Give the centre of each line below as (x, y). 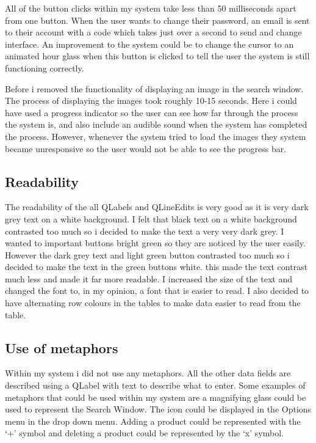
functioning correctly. (45, 68)
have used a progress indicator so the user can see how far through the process (152, 112)
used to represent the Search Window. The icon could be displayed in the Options (158, 409)
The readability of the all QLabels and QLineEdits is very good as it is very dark (157, 207)
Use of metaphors (62, 347)
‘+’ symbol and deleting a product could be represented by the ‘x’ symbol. (144, 433)
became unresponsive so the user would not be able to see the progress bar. (146, 148)
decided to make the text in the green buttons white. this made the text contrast (156, 267)
